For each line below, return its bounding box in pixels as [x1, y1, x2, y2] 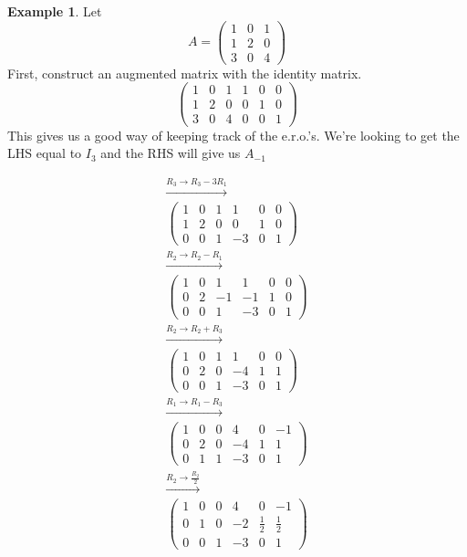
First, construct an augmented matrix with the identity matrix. [7, 63, 362, 82]
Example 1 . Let [7, 2, 102, 20]
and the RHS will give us [100, 143, 241, 163]
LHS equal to [7, 143, 82, 163]
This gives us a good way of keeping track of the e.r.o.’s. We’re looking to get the [7, 125, 460, 144]
